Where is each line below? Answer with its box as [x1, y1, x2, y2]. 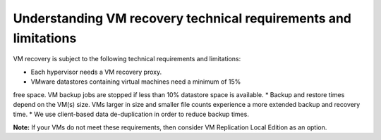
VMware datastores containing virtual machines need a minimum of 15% [30, 77, 241, 86]
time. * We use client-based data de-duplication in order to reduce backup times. [13, 110, 250, 119]
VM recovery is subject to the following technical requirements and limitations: [13, 55, 241, 63]
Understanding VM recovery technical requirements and [13, 11, 352, 26]
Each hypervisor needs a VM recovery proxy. [30, 68, 162, 76]
